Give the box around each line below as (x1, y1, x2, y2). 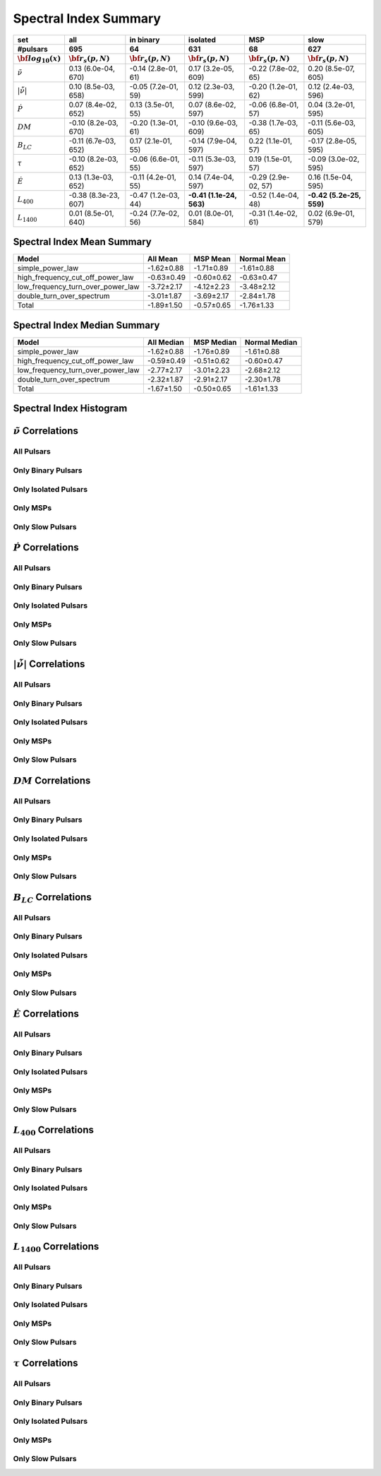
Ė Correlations (13, 1008, 79, 1020)
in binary (129, 35, 160, 45)
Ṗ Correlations (13, 541, 79, 554)
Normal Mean (239, 254, 286, 264)
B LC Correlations (13, 891, 92, 904)
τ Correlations (13, 1357, 78, 1369)
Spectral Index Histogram (13, 403, 128, 415)
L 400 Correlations (13, 1124, 95, 1138)
